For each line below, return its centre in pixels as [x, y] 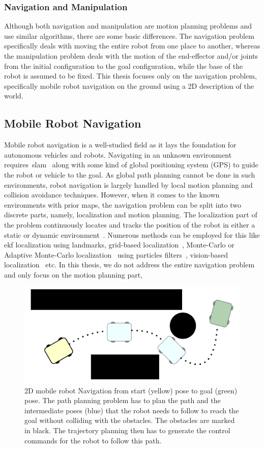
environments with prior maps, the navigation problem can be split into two [123, 204]
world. [14, 96]
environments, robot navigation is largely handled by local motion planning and [128, 184]
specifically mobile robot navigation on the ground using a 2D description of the [129, 85]
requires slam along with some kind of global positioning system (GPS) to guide [131, 165]
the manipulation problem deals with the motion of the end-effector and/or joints [131, 56]
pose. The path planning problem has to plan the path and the [123, 400]
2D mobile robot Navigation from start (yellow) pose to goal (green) [131, 390]
